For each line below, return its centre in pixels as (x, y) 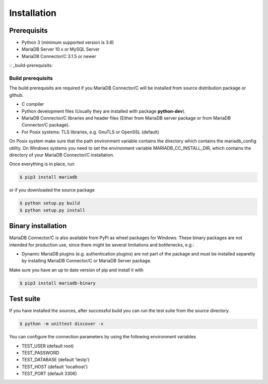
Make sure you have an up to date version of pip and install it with (76, 270)
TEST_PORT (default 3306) (49, 374)
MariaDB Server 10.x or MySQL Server (61, 49)
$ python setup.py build (50, 203)
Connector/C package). (46, 125)
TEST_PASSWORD (40, 353)
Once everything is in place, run (42, 164)
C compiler (33, 104)
